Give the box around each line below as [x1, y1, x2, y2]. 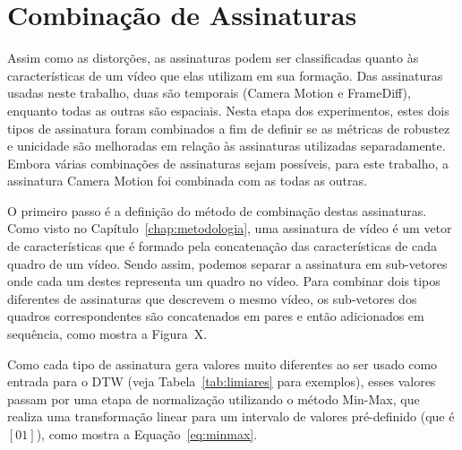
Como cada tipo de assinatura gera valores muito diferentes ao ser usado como [7, 354, 438, 373]
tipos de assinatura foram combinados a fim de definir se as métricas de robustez [7, 118, 450, 137]
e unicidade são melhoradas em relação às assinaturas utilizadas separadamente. [7, 136, 446, 155]
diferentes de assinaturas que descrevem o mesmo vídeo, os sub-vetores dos [7, 289, 417, 307]
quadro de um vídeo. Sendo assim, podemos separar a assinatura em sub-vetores [7, 254, 448, 273]
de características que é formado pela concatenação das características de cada [7, 237, 438, 255]
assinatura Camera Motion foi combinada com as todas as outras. [7, 171, 367, 190]
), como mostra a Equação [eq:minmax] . [36, 425, 258, 443]
